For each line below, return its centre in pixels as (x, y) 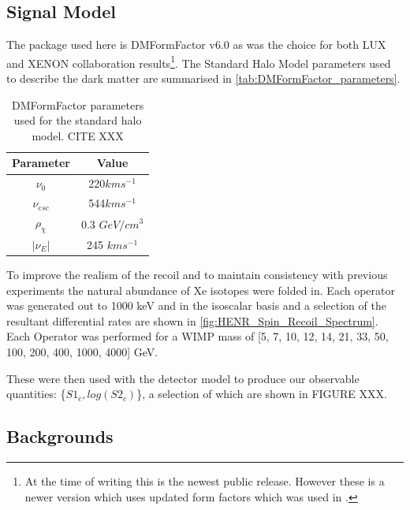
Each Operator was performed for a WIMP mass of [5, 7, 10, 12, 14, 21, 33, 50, (198, 336)
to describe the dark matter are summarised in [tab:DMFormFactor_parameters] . (203, 78)
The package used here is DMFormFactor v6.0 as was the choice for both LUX (196, 45)
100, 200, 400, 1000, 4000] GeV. (82, 352)
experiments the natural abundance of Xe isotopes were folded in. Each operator (201, 290)
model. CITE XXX (78, 135)
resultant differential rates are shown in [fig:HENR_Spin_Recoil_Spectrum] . (192, 320)
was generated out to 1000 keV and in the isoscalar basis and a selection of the (196, 305)
